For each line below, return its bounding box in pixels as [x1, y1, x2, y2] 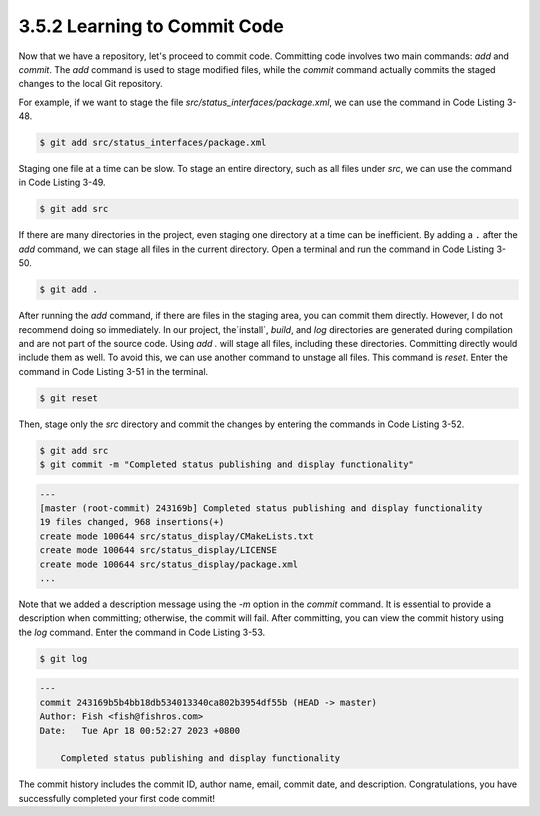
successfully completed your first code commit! [18, 792, 215, 804]
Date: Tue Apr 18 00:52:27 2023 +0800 [39, 725, 240, 736]
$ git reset [39, 392, 99, 404]
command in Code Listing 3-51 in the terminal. [18, 365, 209, 377]
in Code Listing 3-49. [18, 176, 106, 189]
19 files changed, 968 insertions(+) [39, 516, 225, 528]
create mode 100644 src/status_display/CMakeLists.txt [39, 530, 314, 542]
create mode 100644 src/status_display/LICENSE [39, 545, 277, 556]
